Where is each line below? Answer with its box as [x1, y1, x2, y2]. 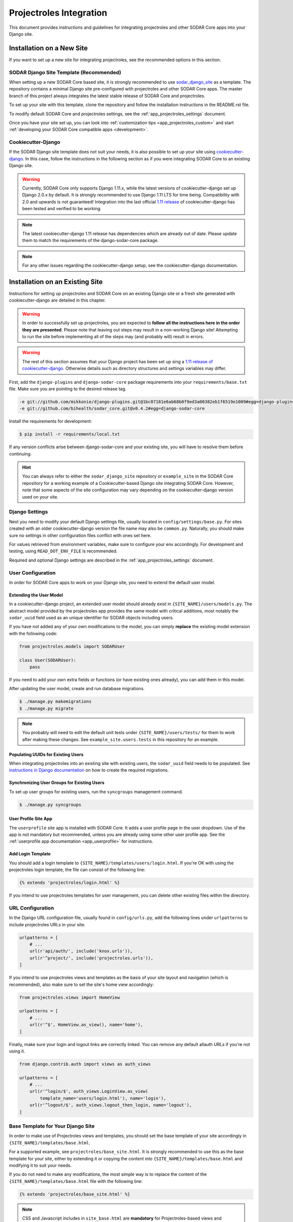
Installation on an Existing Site [9, 278, 103, 286]
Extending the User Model [9, 592, 63, 598]
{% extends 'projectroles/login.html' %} [19, 880, 120, 886]
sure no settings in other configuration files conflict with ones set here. [9, 532, 151, 538]
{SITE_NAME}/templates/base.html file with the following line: [9, 1178, 143, 1184]
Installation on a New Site [9, 44, 88, 52]
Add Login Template [9, 851, 51, 857]
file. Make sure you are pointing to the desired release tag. [9, 386, 126, 392]
